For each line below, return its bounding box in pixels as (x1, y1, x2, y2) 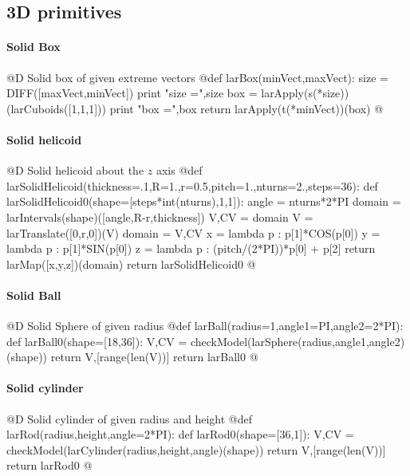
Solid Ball (6, 286, 61, 303)
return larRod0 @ (6, 457, 93, 474)
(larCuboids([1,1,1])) (6, 100, 106, 116)
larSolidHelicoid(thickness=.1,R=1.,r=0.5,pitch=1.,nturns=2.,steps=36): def (6, 177, 378, 194)
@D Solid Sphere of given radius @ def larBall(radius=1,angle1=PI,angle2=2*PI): (6, 317, 404, 334)
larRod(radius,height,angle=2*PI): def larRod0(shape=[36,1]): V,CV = (6, 426, 354, 443)
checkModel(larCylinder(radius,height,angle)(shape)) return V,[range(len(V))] (6, 441, 386, 458)
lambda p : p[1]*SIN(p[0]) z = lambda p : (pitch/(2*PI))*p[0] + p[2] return (6, 240, 376, 257)
